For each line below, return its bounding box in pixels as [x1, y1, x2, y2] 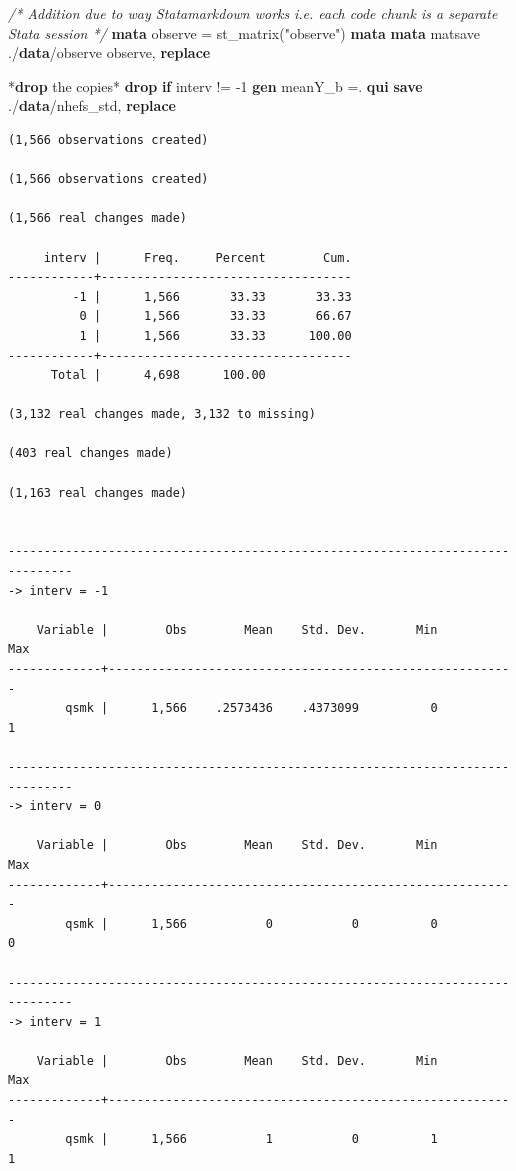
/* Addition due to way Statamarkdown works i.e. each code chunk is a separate [8, 3, 498, 23]
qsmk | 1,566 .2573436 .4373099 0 [65, 701, 438, 716]
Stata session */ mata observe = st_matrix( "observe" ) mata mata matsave [8, 22, 480, 43]
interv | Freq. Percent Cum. [43, 250, 352, 265]
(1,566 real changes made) [8, 211, 187, 226]
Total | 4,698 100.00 [50, 368, 266, 383]
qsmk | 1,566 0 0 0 [65, 916, 438, 931]
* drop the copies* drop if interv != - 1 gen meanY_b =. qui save [8, 75, 423, 96]
